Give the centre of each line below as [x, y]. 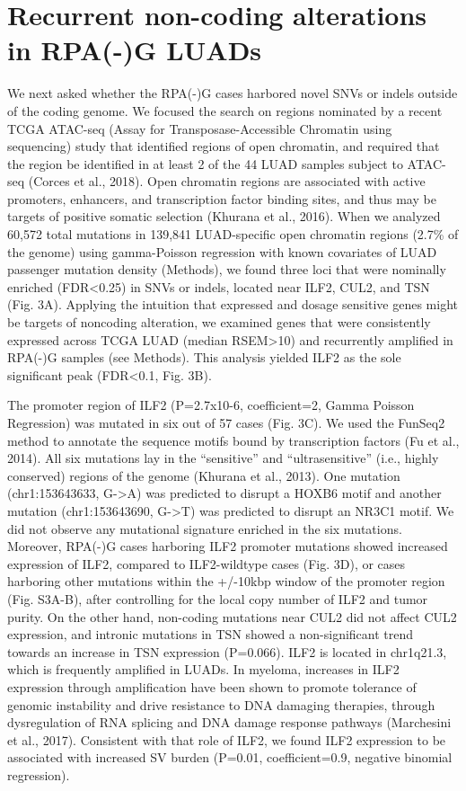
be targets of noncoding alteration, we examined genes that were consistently [219, 322]
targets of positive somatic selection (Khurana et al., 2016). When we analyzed [224, 216]
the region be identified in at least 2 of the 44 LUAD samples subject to [205, 163]
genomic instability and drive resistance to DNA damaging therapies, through [221, 704]
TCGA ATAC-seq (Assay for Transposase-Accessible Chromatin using [200, 128]
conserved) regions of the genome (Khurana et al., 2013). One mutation [204, 475]
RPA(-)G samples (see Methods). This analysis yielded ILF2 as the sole [204, 357]
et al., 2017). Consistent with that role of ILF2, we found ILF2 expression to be [227, 739]
